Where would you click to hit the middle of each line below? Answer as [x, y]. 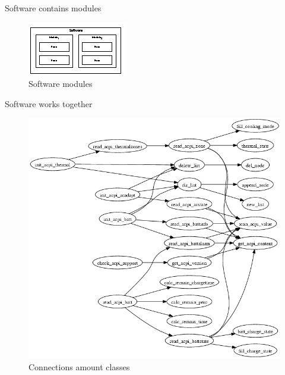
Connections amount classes [79, 366]
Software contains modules [53, 8]
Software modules [61, 84]
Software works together [49, 103]
